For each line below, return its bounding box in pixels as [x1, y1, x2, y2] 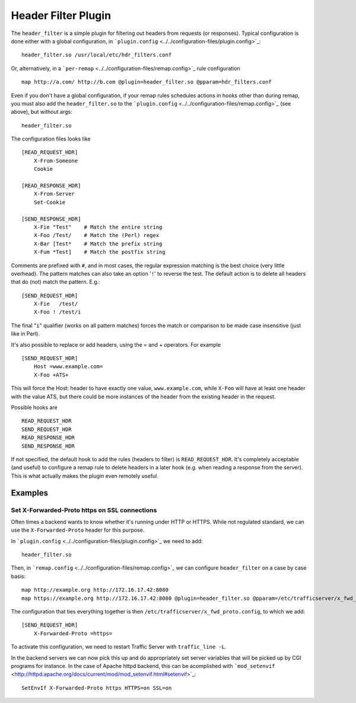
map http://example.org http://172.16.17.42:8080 [21, 587, 169, 593]
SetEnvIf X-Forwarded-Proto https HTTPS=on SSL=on [21, 685, 172, 691]
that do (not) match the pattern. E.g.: [11, 279, 100, 286]
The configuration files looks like [11, 135, 91, 142]
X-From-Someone [33, 157, 78, 164]
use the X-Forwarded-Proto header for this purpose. [11, 526, 145, 533]
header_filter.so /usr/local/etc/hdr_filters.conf [21, 52, 172, 59]
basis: [11, 573, 26, 580]
